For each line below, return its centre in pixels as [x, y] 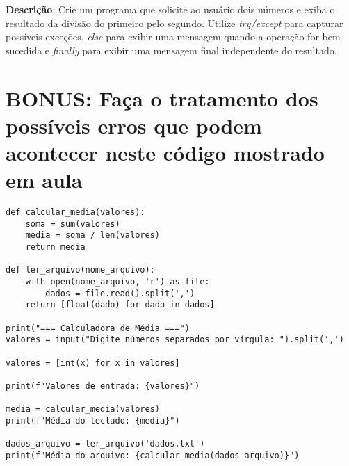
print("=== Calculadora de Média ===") [98, 328]
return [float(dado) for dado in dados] [120, 305]
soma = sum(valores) [73, 224]
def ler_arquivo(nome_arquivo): [80, 270]
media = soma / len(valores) [92, 235]
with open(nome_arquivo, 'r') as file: [117, 282]
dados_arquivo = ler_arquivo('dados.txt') [105, 444]
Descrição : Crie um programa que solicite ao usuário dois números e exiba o [170, 9]
